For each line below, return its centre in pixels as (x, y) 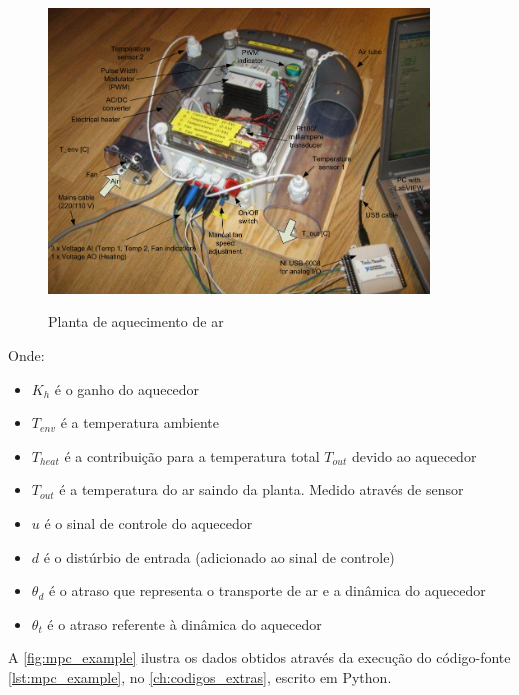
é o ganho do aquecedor (127, 388)
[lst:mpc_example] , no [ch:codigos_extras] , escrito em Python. (200, 677)
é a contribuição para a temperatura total (192, 455)
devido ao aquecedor (414, 455)
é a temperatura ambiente (140, 422)
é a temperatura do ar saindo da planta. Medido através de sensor (261, 489)
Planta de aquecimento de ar (136, 321)
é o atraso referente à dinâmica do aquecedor (184, 623)
